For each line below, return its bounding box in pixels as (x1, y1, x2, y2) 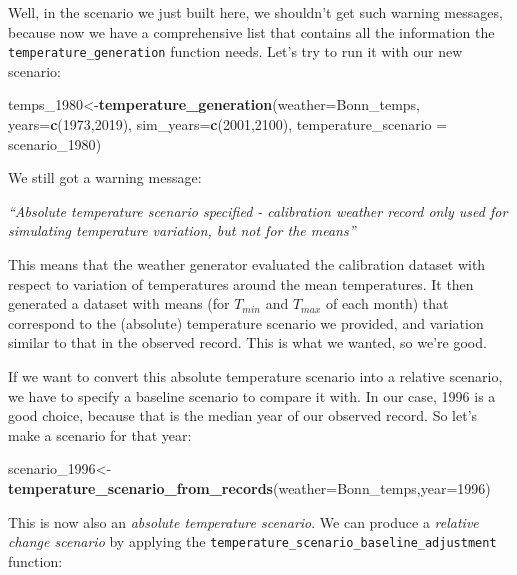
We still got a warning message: (8, 167, 202, 188)
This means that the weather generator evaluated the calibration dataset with (8, 254, 486, 274)
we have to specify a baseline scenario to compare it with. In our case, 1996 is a (8, 385, 496, 406)
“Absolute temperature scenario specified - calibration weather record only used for (8, 200, 508, 221)
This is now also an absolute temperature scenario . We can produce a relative (8, 511, 479, 532)
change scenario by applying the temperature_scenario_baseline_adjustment (8, 531, 497, 552)
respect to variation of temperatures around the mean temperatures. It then (8, 273, 474, 294)
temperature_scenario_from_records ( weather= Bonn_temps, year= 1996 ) (8, 477, 491, 498)
